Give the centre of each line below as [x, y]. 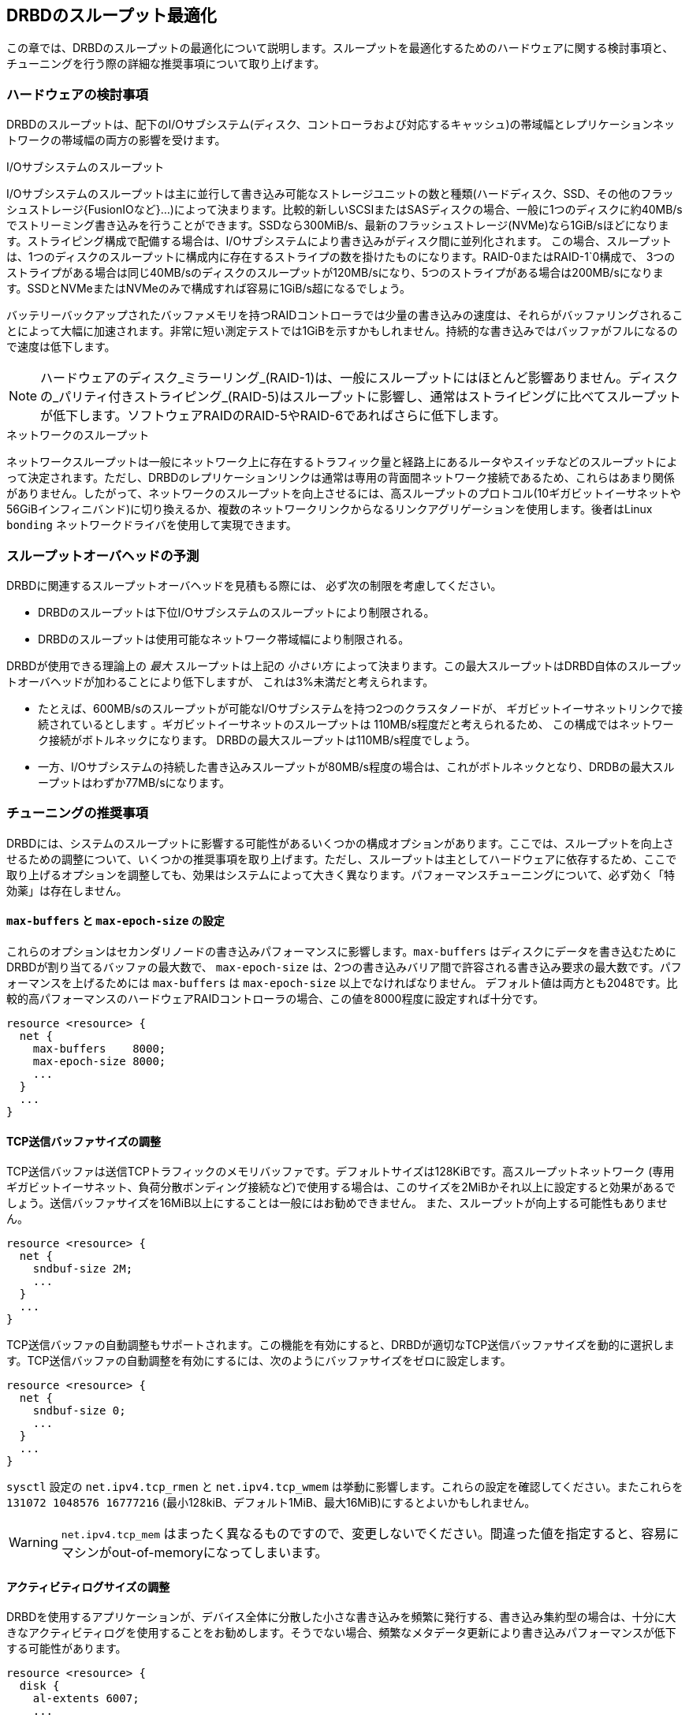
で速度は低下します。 [61, 347]
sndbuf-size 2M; [83, 1269]
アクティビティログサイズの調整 [88, 1586]
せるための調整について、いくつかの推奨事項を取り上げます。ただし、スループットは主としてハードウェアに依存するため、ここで [342, 859]
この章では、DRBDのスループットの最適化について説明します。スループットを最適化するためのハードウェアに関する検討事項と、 [340, 48]
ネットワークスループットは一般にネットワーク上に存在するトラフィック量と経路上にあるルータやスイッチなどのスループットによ [342, 462]
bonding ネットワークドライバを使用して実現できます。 [152, 525]
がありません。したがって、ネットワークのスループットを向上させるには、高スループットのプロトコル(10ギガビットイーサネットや [344, 494]
